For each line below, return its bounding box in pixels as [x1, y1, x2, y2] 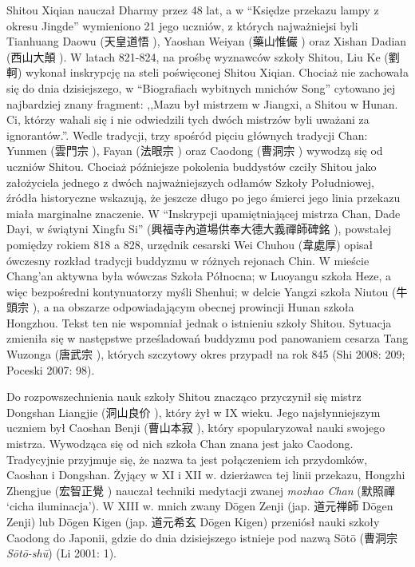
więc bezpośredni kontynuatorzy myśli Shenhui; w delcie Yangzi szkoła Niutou [6, 283, 389, 299]
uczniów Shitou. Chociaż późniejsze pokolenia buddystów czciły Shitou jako [6, 157, 377, 174]
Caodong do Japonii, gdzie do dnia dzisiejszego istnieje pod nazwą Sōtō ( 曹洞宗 [6, 529, 398, 545]
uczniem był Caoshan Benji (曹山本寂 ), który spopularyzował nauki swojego [6, 419, 385, 436]
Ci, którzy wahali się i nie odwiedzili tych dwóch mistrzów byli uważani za [6, 111, 370, 128]
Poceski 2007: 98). [6, 361, 95, 378]
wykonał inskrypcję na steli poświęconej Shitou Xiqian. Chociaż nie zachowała [26, 64, 409, 81]
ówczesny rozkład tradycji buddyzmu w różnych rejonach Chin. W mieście [6, 252, 370, 268]
